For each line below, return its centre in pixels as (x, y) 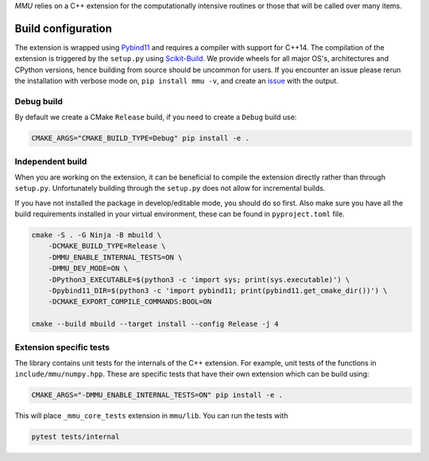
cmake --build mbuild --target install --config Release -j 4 (155, 324)
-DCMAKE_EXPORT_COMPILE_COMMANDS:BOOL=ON (130, 302)
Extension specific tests (62, 347)
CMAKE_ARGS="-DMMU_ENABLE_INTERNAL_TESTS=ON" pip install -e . (157, 395)
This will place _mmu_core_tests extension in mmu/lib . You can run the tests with (151, 416)
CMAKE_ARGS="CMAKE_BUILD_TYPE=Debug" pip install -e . (140, 138)
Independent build (51, 161)
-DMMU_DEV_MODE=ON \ (88, 269)
